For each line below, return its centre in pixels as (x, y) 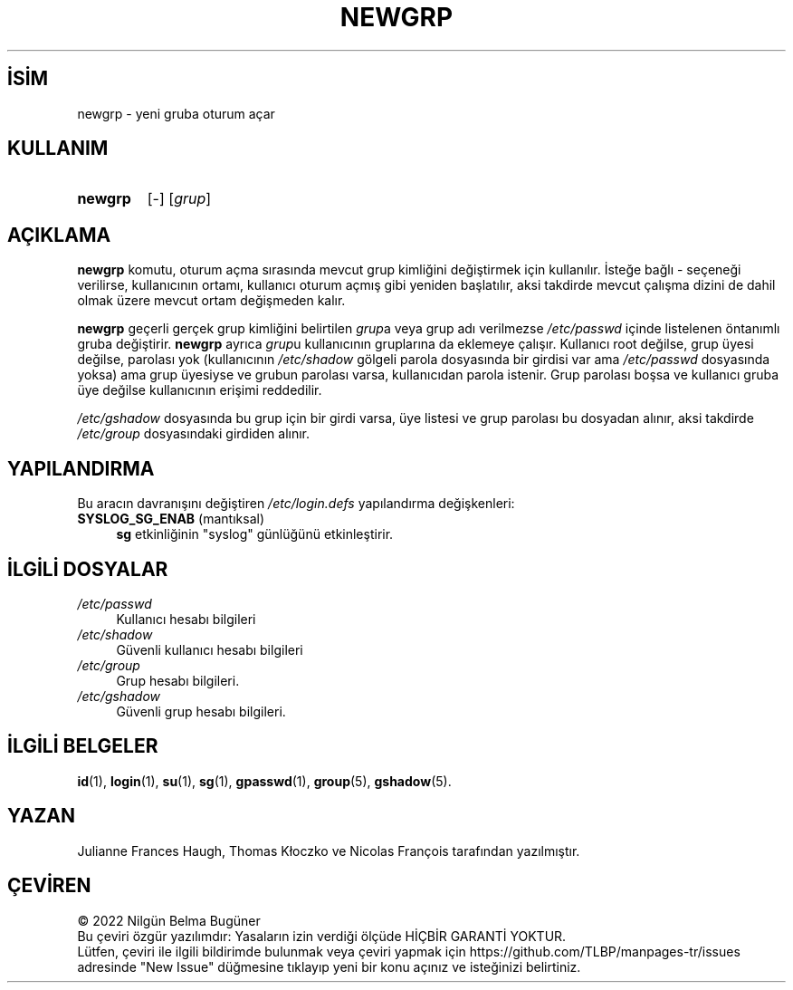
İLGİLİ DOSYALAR (88, 569)
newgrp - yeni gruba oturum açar (176, 113)
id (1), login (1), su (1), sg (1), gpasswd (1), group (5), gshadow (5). (264, 781)
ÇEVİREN (49, 886)
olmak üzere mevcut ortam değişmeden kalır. (211, 301)
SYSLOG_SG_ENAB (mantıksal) (171, 519)
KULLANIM (58, 149)
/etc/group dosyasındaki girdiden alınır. (194, 434)
